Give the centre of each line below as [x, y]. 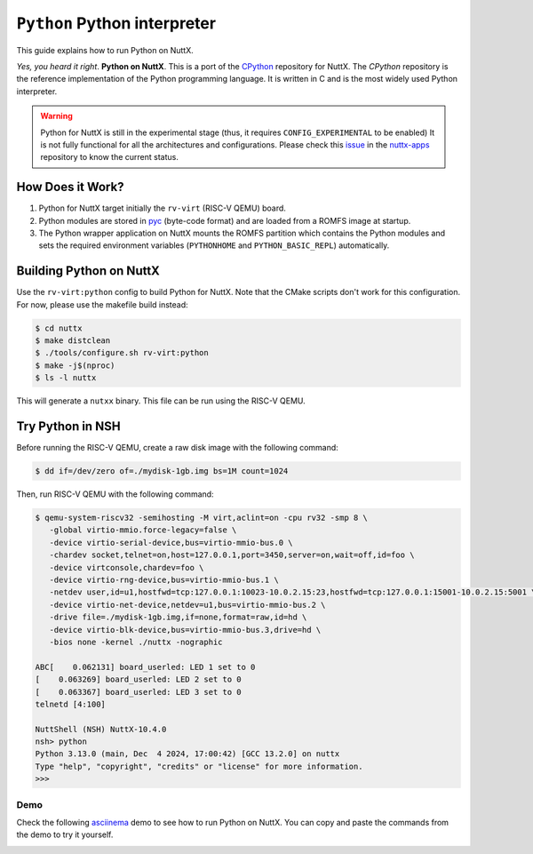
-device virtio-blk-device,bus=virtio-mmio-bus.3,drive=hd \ [185, 630]
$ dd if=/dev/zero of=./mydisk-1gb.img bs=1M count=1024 [162, 471]
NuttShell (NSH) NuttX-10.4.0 [101, 729]
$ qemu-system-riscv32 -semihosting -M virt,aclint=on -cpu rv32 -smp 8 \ [202, 518]
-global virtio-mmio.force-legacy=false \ [143, 530]
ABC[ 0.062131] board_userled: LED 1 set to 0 [145, 667]
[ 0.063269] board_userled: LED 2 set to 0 [138, 679]
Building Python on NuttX [88, 271]
